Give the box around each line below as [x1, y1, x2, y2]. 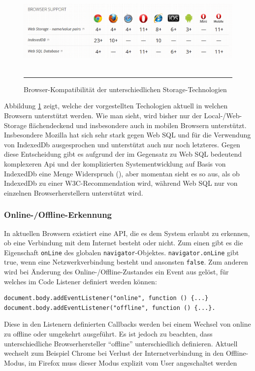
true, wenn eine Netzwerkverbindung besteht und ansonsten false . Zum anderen [4, 257, 248, 267]
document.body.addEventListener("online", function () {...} [4, 295, 209, 302]
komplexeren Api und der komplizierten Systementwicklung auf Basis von [4, 158, 226, 169]
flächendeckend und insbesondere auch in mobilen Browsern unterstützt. [29, 120, 247, 130]
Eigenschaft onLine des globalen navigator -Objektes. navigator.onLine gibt [4, 247, 239, 257]
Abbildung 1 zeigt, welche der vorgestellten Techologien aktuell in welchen [4, 101, 228, 111]
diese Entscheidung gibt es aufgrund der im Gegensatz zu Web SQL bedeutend [4, 149, 242, 159]
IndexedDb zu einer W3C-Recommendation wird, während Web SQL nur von [4, 178, 238, 188]
